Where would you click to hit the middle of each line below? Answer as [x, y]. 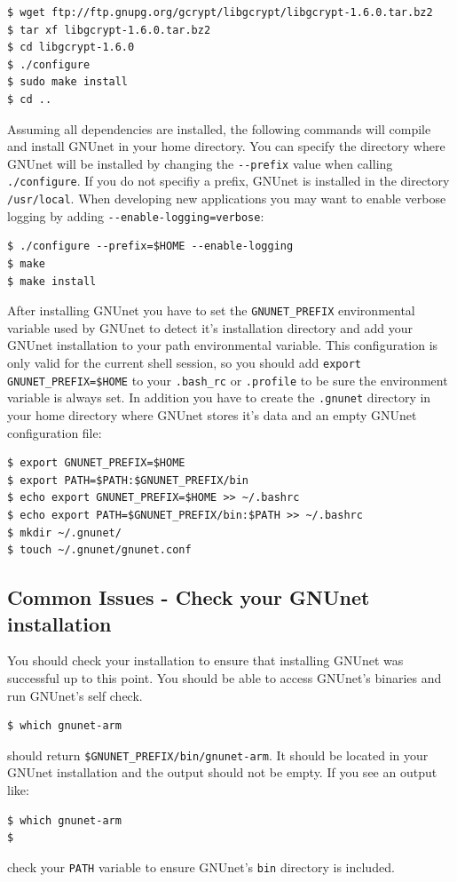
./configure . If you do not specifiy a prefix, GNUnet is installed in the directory [228, 181]
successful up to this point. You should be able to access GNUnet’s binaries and [225, 677]
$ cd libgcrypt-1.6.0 [71, 48]
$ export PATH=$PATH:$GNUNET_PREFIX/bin [128, 480]
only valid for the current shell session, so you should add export [184, 362]
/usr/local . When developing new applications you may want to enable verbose [227, 199]
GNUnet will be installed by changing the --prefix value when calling [200, 163]
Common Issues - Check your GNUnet [189, 597]
